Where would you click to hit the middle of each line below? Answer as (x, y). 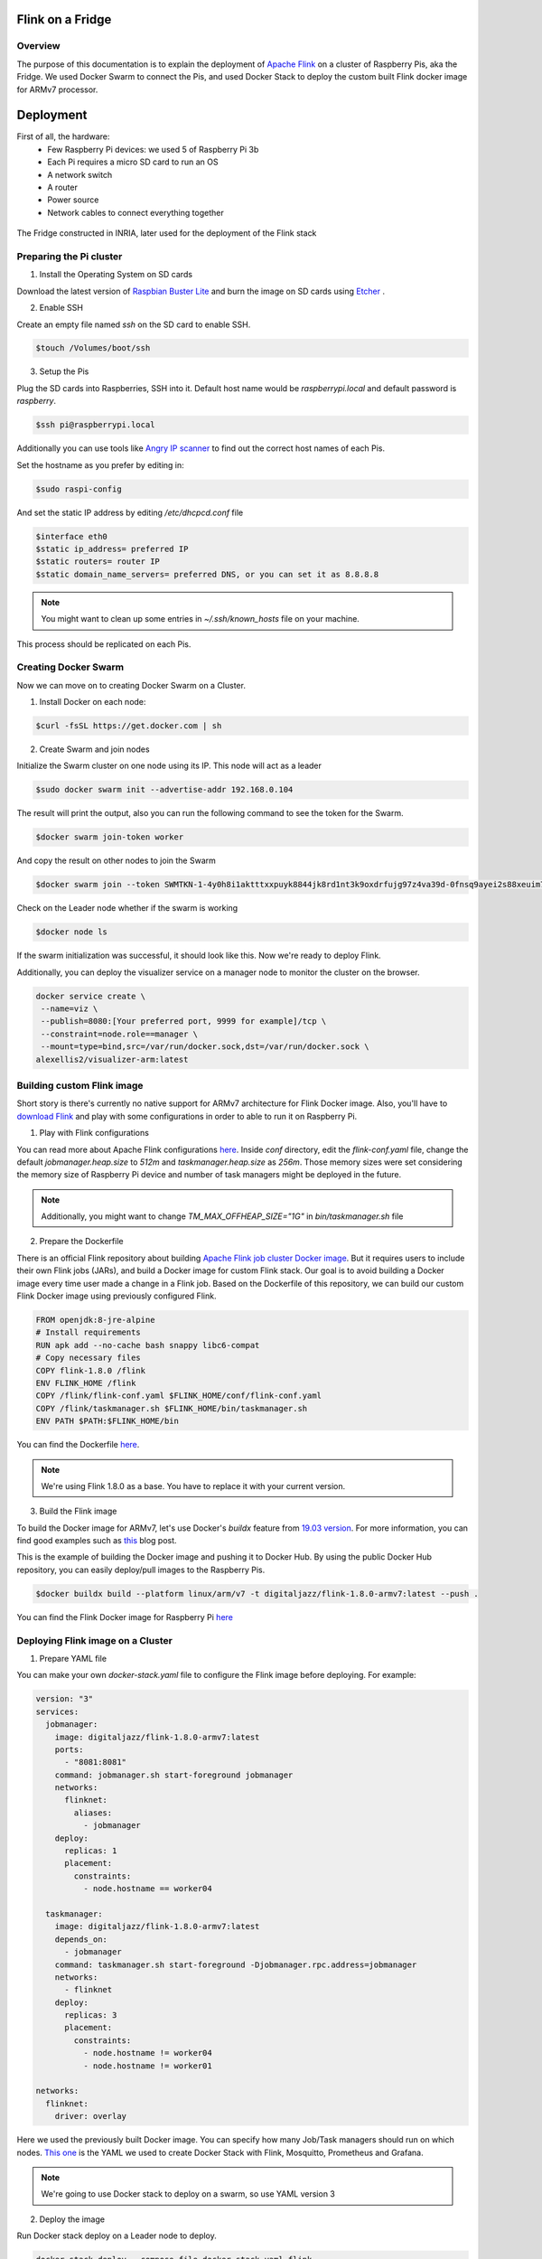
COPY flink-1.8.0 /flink (91, 1370)
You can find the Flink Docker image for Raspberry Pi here (125, 1617)
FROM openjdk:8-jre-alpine (95, 1320)
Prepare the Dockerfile (81, 1242)
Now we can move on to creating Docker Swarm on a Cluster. (131, 685)
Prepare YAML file (73, 1658)
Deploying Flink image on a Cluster (95, 1640)
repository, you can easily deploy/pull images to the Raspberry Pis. (141, 1570)
